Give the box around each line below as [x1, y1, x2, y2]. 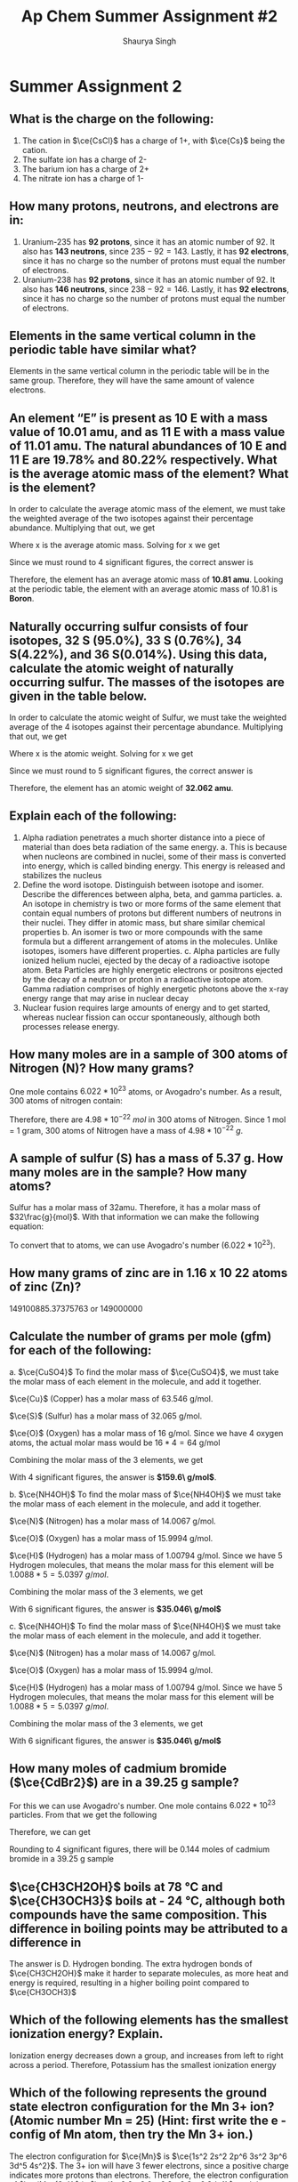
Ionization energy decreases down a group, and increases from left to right [9, 2049, 284, 2061]
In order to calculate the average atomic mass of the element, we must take [9, 504, 286, 514]
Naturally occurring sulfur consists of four [9, 618, 249, 634]
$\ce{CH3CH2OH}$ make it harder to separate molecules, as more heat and [9, 1968, 289, 1978]
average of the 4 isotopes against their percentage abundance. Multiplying [9, 722, 284, 731]
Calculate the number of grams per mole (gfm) [9, 1329, 272, 1345]
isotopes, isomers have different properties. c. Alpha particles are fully [21, 945, 280, 956]
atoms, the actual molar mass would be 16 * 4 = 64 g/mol [9, 1437, 221, 1448]
